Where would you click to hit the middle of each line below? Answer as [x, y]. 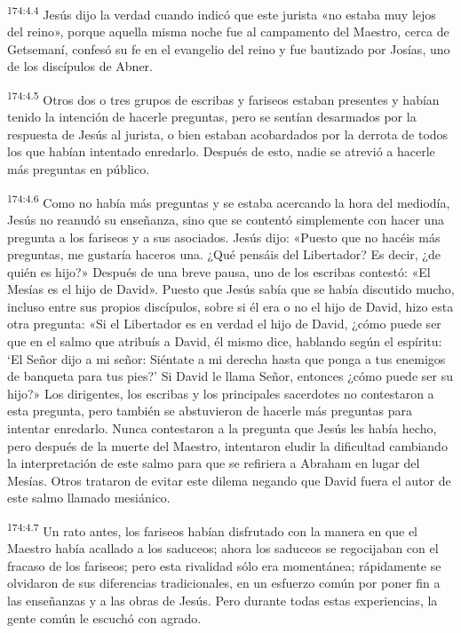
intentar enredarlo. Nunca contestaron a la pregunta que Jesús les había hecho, [222, 428]
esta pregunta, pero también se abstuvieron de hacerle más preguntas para [210, 411]
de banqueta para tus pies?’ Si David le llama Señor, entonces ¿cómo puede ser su [230, 376]
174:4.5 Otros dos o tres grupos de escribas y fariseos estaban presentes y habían [223, 98]
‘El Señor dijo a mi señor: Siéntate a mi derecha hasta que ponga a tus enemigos [227, 358]
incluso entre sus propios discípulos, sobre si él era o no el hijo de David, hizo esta [230, 306]
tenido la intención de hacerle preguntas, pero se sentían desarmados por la [212, 117]
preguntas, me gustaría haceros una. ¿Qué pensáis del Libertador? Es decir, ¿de [224, 254]
